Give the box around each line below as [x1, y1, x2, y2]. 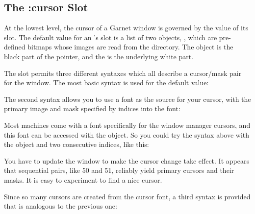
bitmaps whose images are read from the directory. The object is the [27, 42, 233, 52]
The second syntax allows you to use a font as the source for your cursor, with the [4, 94, 251, 104]
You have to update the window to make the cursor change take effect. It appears [4, 155, 249, 166]
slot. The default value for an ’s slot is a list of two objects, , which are [4, 32, 217, 42]
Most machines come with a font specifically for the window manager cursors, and [4, 119, 251, 130]
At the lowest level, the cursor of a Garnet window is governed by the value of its [4, 23, 248, 33]
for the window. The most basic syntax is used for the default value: [4, 77, 209, 88]
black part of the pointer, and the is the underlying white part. [4, 51, 194, 61]
